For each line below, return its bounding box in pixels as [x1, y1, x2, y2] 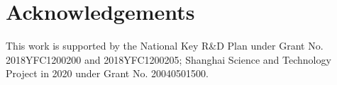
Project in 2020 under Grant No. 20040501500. [6, 66, 209, 81]
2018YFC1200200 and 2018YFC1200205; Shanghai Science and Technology [6, 52, 331, 67]
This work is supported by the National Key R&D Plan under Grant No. [6, 38, 324, 53]
